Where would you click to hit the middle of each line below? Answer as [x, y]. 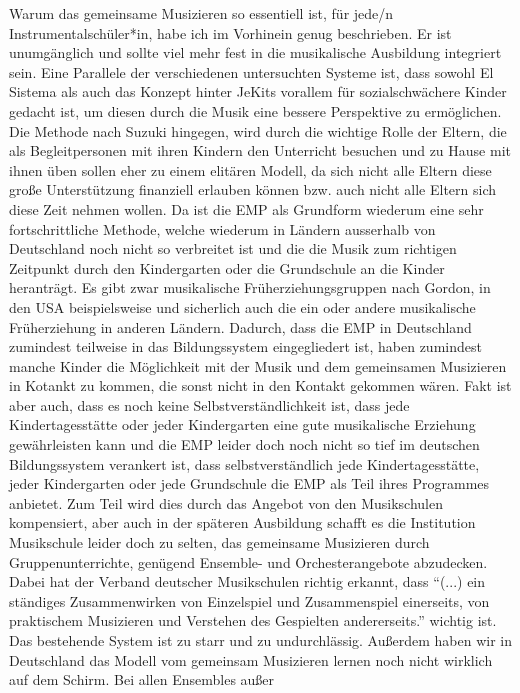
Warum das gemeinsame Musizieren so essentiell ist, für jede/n [201, 13]
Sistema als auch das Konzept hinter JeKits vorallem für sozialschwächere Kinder [258, 91]
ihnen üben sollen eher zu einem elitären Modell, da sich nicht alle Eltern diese [250, 169]
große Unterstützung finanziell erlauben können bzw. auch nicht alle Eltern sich [253, 189]
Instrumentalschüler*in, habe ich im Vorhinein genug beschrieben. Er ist [230, 32]
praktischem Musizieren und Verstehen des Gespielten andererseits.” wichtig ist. [253, 620]
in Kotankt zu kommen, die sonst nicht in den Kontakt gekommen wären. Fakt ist [260, 385]
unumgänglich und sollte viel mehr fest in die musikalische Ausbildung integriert [255, 52]
